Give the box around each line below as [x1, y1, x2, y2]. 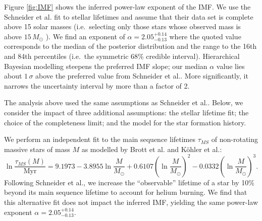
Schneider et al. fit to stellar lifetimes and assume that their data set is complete [4, 11, 253, 22]
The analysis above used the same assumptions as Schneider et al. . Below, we [4, 97, 243, 108]
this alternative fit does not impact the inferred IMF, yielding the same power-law [4, 197, 258, 207]
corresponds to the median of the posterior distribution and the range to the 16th [4, 41, 257, 51]
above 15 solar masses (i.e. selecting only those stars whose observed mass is [4, 21, 241, 32]
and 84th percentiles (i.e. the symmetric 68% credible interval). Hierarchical [4, 50, 240, 61]
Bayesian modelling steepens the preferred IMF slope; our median [4, 60, 207, 71]
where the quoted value [169, 31, 241, 41]
